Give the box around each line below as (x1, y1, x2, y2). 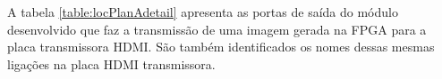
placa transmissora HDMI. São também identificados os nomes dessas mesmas (7, 37, 435, 56)
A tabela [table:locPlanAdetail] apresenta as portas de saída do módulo (7, 3, 398, 20)
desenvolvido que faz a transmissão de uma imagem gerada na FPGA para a (7, 20, 427, 38)
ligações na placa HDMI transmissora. (7, 54, 216, 73)
